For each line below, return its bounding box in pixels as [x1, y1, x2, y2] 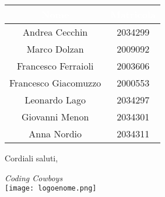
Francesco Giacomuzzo [9, 76, 101, 89]
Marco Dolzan [26, 42, 84, 56]
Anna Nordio [29, 127, 82, 140]
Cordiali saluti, [5, 152, 58, 164]
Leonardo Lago [24, 93, 86, 106]
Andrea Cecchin [23, 25, 88, 39]
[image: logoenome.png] [5, 184, 97, 193]
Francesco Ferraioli [16, 59, 94, 72]
